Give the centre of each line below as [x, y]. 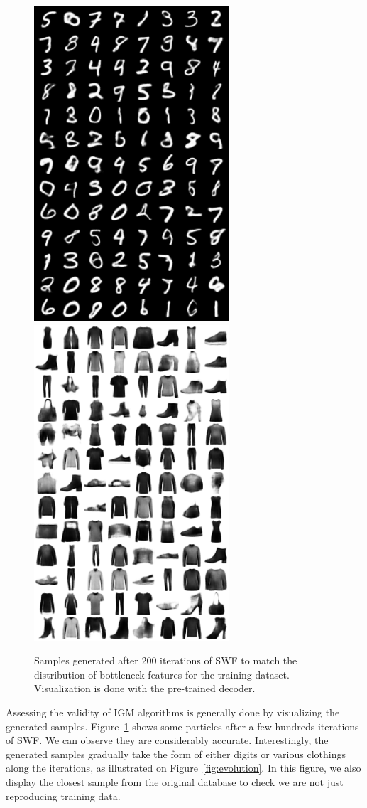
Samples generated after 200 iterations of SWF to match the [166, 660]
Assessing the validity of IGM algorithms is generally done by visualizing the [173, 712]
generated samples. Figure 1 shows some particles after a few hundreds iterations [182, 726]
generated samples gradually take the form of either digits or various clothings [176, 754]
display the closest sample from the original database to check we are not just [175, 781]
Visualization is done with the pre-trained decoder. [145, 688]
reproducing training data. [63, 796]
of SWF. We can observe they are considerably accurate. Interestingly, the [167, 740]
